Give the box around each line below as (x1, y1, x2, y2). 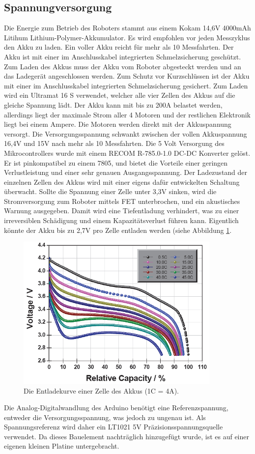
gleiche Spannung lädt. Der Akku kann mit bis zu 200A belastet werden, (4, 99, 223, 110)
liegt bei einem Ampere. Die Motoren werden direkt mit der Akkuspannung (4, 119, 231, 129)
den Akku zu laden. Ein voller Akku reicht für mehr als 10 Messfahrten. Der (4, 42, 234, 52)
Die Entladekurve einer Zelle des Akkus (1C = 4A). (24, 386, 179, 396)
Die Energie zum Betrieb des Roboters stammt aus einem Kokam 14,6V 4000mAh (4, 23, 251, 33)
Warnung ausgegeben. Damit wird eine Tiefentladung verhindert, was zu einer (4, 205, 239, 216)
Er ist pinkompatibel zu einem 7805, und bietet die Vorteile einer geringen (4, 157, 228, 168)
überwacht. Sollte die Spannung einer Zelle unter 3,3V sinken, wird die (4, 186, 217, 197)
